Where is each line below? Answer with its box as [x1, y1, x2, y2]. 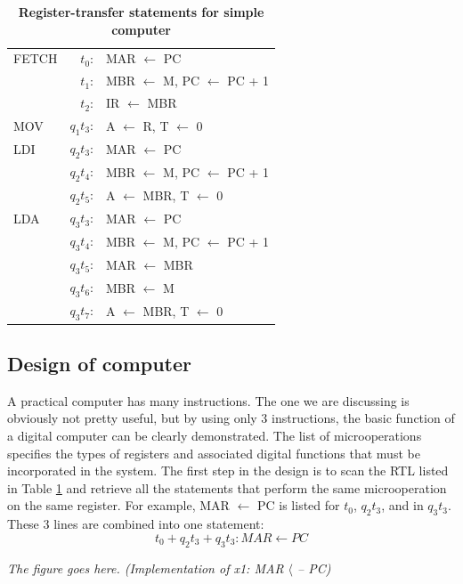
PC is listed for [256, 496, 340, 515]
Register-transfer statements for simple [18, 3, 264, 20]
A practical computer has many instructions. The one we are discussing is [7, 391, 410, 410]
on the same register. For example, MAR [7, 496, 230, 515]
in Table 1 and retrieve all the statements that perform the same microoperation [7, 478, 447, 497]
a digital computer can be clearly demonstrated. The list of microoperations [7, 426, 422, 445]
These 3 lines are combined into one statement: [7, 515, 264, 533]
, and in [381, 496, 424, 515]
